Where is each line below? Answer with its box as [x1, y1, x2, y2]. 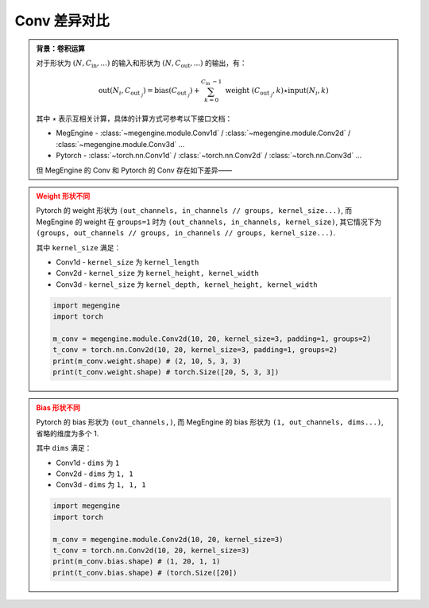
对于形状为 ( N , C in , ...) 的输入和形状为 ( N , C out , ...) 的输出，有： [36, 58, 247, 69]
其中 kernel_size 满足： [36, 242, 122, 252]
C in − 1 [201, 78, 222, 87]
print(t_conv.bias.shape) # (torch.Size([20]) [52, 568, 238, 577]
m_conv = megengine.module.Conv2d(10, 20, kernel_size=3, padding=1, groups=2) [52, 334, 372, 343]
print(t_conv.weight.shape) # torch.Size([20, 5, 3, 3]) [52, 368, 280, 377]
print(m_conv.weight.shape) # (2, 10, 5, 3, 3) [52, 356, 242, 366]
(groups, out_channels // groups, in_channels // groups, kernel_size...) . [36, 228, 336, 238]
